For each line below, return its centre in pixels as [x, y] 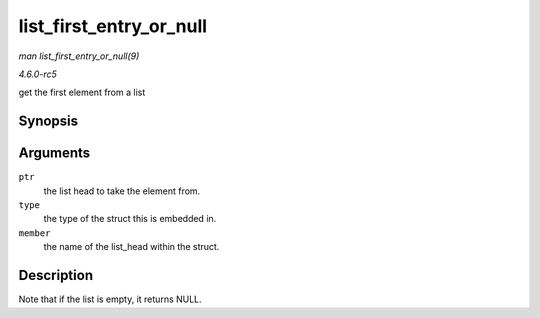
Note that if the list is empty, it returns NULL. [110, 299]
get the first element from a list [82, 92]
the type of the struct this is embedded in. [130, 219]
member [34, 233]
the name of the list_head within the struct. [131, 247]
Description [56, 275]
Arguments [54, 153]
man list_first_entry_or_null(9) [79, 56]
